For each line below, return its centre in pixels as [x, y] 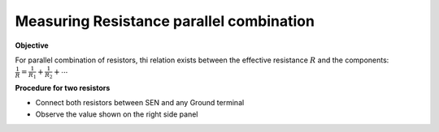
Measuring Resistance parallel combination [165, 21]
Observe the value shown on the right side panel [117, 114]
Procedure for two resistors [63, 87]
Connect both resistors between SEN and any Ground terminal [140, 103]
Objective [32, 45]
